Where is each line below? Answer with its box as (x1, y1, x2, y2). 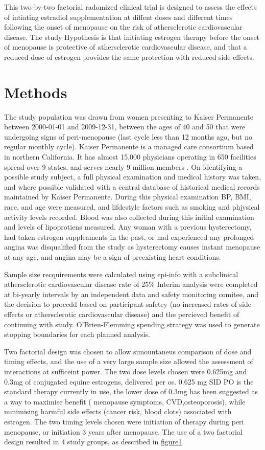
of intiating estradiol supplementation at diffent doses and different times (4, 11, 233, 22)
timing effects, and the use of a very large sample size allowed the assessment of (4, 356, 253, 367)
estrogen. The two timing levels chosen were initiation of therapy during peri (4, 416, 244, 426)
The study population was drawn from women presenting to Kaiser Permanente (4, 111, 253, 122)
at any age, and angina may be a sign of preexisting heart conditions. (4, 252, 221, 262)
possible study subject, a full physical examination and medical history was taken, (4, 171, 261, 182)
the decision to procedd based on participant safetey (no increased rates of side (4, 299, 251, 309)
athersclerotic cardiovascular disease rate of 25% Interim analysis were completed (4, 279, 258, 289)
